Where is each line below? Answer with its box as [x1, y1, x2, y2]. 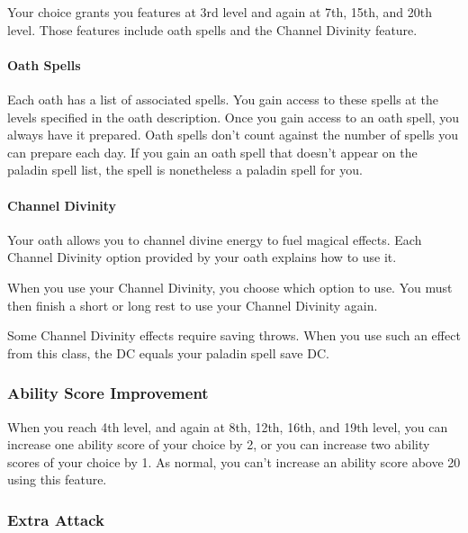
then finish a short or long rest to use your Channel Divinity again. [7, 295, 378, 314]
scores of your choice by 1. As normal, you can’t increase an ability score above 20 [7, 452, 461, 471]
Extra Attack [7, 508, 105, 530]
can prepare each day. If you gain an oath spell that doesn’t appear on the [7, 142, 418, 161]
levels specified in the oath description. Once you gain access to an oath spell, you [7, 107, 460, 126]
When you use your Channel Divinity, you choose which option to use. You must [7, 277, 453, 296]
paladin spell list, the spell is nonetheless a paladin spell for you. [7, 160, 363, 179]
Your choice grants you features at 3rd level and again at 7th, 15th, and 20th [7, 3, 433, 21]
